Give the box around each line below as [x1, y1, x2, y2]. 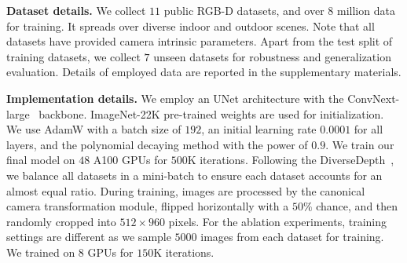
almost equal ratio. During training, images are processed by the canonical [6, 182, 365, 199]
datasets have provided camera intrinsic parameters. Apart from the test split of [6, 33, 393, 49]
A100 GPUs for [93, 152, 167, 168]
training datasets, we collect [6, 48, 141, 64]
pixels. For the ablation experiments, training [168, 213, 387, 229]
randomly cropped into [6, 213, 116, 229]
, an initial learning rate [201, 121, 317, 137]
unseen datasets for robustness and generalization [153, 48, 391, 64]
